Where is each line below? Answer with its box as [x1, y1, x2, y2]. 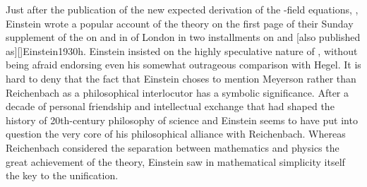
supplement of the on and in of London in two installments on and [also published [6, 30, 361, 44]
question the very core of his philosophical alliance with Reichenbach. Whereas [6, 126, 346, 141]
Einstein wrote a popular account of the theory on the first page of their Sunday [6, 16, 354, 30]
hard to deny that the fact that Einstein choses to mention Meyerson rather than [6, 71, 356, 85]
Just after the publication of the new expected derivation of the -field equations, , [6, 2, 359, 16]
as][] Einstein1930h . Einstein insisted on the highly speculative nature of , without [6, 43, 358, 58]
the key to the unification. [6, 168, 119, 183]
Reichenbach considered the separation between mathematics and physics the [6, 140, 339, 155]
